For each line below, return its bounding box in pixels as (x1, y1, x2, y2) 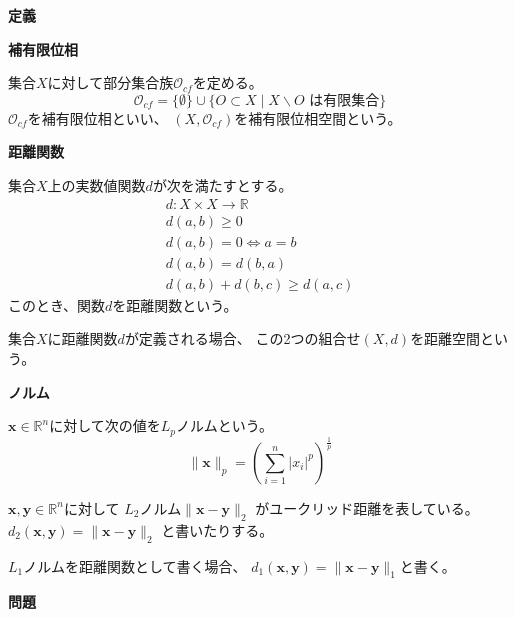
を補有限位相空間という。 (234, 107, 402, 128)
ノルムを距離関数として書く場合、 (23, 555, 247, 576)
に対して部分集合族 (47, 72, 174, 93)
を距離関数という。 (112, 294, 238, 315)
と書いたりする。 (161, 519, 274, 540)
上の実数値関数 (47, 174, 146, 195)
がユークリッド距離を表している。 (255, 497, 479, 518)
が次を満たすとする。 (152, 174, 293, 195)
